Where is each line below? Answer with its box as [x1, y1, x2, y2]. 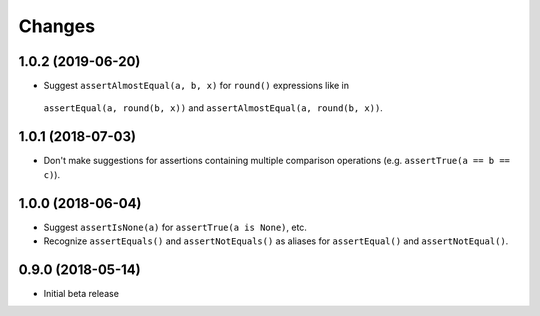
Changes [18, 15, 95, 37]
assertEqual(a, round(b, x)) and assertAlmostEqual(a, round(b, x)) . [43, 102, 384, 114]
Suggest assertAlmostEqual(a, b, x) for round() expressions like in [43, 80, 350, 92]
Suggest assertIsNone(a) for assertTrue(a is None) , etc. [43, 221, 307, 233]
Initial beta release [43, 287, 120, 299]
